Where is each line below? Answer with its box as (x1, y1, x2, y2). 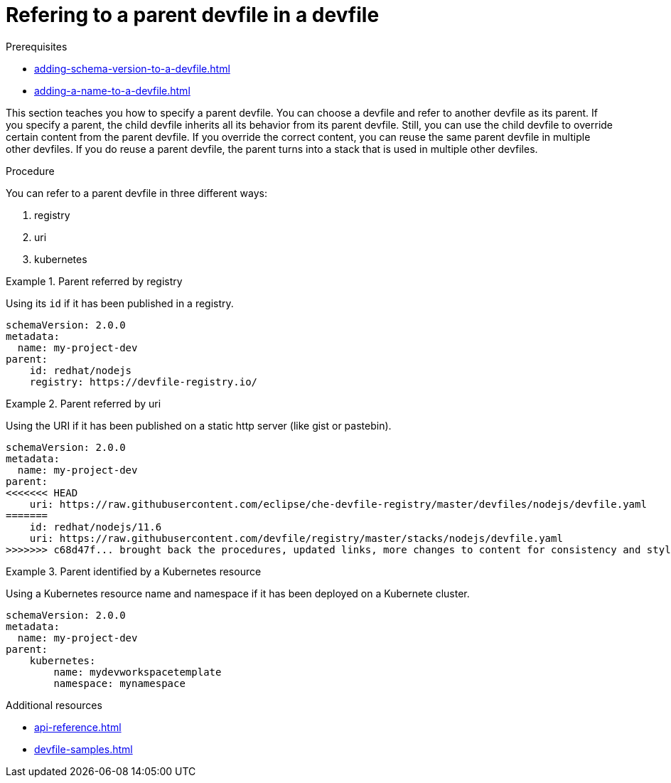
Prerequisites (6, 40, 68, 53)
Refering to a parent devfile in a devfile (6, 3, 380, 27)
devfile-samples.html (34, 742, 133, 755)
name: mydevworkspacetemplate (53, 666, 222, 678)
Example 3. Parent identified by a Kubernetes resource (6, 565, 262, 577)
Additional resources (6, 698, 102, 711)
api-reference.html (34, 720, 122, 733)
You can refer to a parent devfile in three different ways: (6, 186, 267, 199)
